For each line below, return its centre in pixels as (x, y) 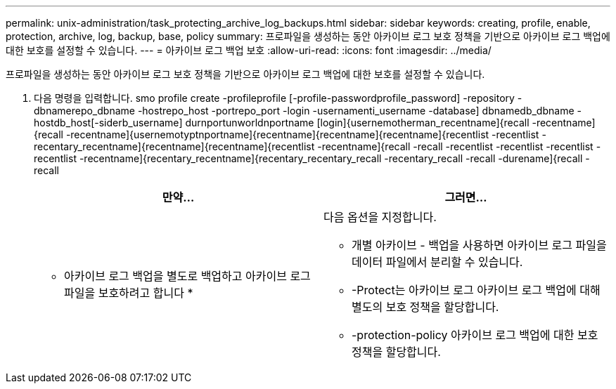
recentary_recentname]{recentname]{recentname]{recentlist (174, 146)
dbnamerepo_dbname (84, 111)
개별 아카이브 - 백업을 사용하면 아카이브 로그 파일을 (479, 245)
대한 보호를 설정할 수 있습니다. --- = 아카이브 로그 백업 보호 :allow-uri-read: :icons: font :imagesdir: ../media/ (249, 50)
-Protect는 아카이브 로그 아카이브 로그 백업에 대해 (476, 290)
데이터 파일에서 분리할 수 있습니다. (437, 262)
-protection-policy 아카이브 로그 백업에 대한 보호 (475, 335)
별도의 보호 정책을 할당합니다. (425, 307)
